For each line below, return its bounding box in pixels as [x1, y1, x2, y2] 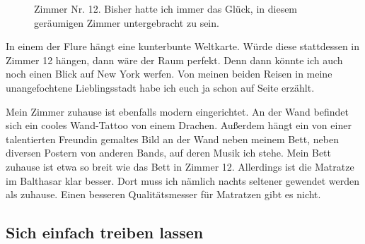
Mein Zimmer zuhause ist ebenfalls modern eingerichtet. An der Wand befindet [6, 104, 349, 118]
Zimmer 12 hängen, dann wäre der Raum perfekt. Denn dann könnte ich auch [6, 52, 343, 67]
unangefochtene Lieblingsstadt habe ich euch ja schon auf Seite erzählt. [6, 80, 315, 94]
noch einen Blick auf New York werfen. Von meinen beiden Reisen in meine [6, 66, 332, 81]
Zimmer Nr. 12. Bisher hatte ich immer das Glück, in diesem [34, 1, 298, 16]
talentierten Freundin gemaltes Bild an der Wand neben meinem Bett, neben [6, 131, 339, 146]
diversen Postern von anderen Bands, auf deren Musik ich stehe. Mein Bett [6, 145, 332, 160]
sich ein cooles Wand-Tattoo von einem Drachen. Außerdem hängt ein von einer [6, 118, 352, 133]
